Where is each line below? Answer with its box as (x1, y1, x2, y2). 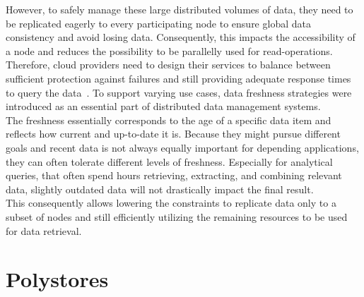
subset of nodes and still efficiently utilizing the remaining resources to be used (6, 209, 348, 224)
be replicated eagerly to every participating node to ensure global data (6, 16, 311, 30)
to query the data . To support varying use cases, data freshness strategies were (6, 85, 352, 99)
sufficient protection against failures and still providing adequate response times (6, 71, 351, 85)
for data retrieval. (6, 223, 82, 238)
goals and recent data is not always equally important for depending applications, (6, 140, 359, 154)
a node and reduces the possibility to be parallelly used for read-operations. (6, 43, 333, 58)
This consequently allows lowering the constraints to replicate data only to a (6, 195, 336, 210)
